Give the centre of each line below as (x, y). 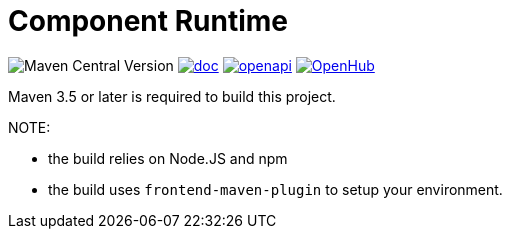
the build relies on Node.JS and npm (168, 158)
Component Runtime (148, 21)
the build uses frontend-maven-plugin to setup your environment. (275, 189)
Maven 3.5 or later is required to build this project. (172, 96)
